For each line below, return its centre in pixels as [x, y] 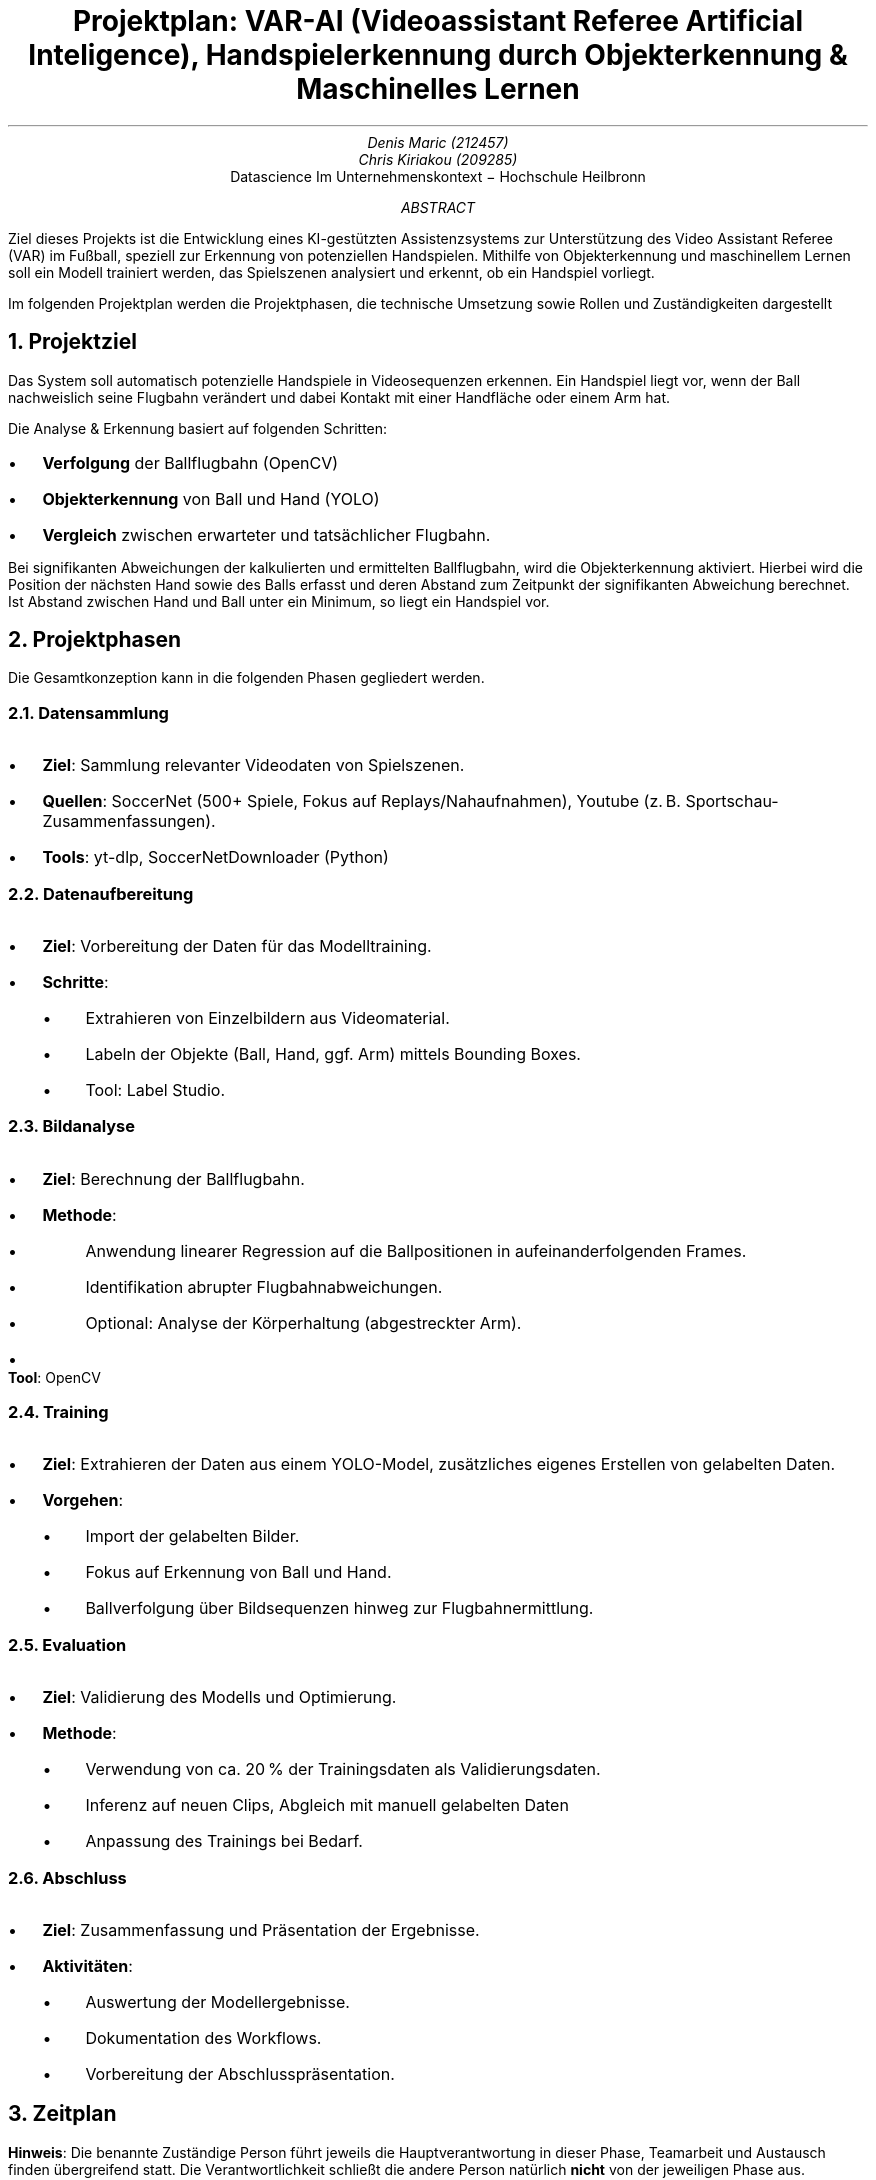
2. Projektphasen [95, 640]
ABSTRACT [438, 207]
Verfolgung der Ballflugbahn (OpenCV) [190, 462]
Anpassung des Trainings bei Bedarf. [224, 1841]
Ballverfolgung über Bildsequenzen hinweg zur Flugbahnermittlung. [339, 1608]
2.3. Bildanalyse [71, 1126]
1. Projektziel [72, 342]
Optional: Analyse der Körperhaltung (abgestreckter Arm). [303, 1322]
